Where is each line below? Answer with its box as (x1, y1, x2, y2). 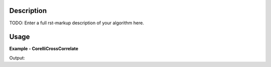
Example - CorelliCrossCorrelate (9, 46, 79, 52)
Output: (9, 55, 25, 61)
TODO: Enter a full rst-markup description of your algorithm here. (9, 20, 144, 26)
